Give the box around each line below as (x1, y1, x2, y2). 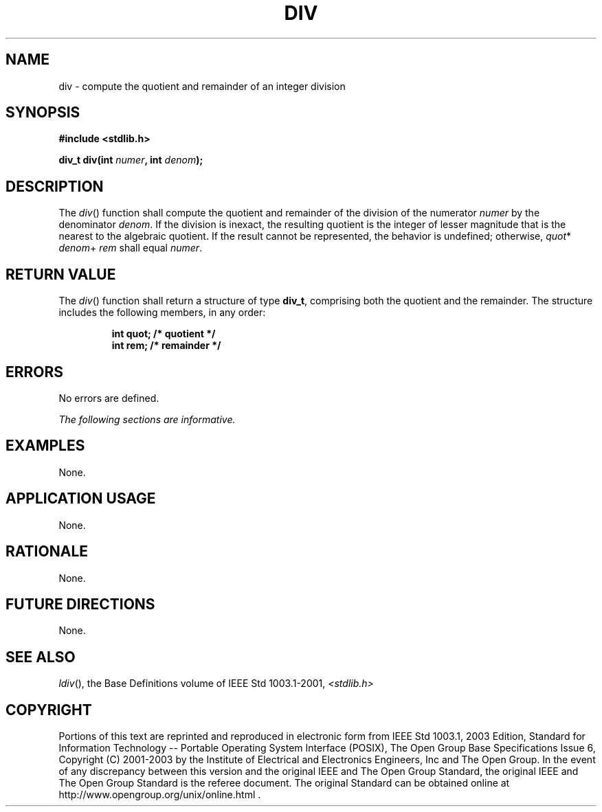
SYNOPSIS (5, 104, 80, 122)
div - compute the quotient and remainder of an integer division (58, 80, 346, 92)
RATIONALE (5, 543, 89, 561)
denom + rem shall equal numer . (58, 242, 203, 254)
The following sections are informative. (58, 413, 236, 425)
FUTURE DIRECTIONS (5, 595, 155, 613)
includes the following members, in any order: (58, 306, 266, 319)
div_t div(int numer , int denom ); (58, 154, 203, 166)
